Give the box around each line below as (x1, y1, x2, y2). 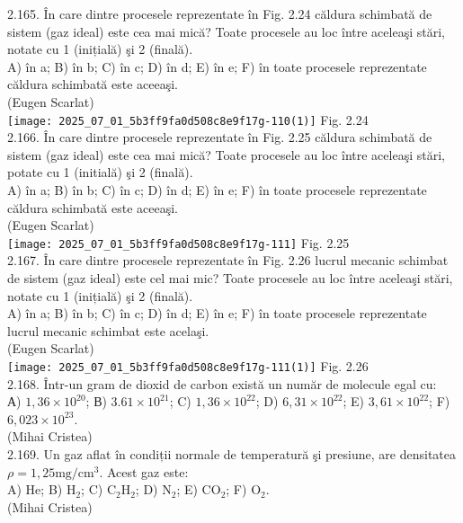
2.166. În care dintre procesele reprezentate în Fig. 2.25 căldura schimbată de (7, 128, 432, 146)
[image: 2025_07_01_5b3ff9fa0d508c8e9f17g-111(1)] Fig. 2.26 (7, 357, 369, 375)
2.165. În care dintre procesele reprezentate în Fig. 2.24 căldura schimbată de (7, 4, 432, 22)
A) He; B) (7, 480, 63, 499)
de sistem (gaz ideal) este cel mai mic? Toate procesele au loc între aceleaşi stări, (7, 269, 453, 288)
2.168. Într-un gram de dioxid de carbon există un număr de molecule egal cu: (7, 374, 437, 393)
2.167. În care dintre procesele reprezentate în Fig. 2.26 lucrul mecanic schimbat (7, 251, 449, 270)
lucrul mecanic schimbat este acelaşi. (7, 321, 209, 340)
